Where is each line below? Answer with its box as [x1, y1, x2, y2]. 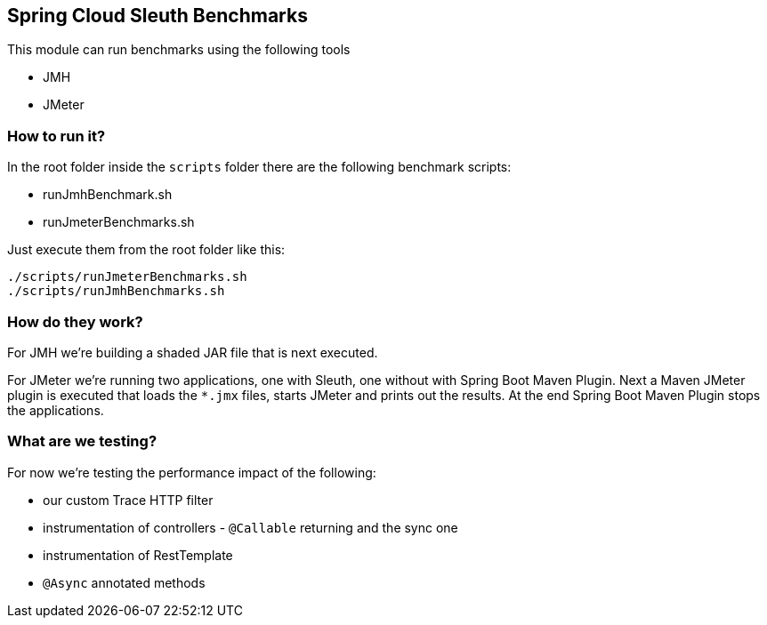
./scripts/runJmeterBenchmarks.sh [7, 269, 247, 284]
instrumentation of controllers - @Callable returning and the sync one [43, 519, 458, 535]
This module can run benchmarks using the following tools [7, 42, 351, 58]
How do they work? [7, 312, 143, 331]
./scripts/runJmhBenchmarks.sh [7, 284, 225, 299]
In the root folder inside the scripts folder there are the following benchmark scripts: [7, 159, 512, 175]
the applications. [7, 402, 104, 418]
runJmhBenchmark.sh [43, 187, 173, 203]
